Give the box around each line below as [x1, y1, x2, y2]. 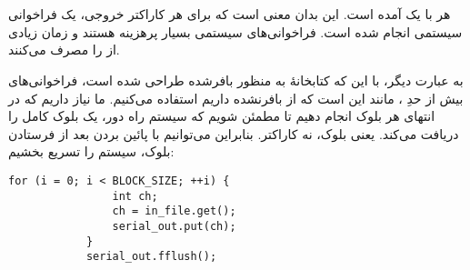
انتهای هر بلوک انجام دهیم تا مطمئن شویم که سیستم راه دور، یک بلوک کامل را [8, 106, 435, 125]
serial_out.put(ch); [112, 219, 236, 233]
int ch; [112, 189, 158, 203]
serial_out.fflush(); [85, 250, 217, 264]
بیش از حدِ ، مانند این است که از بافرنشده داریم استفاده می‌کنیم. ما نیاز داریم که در [8, 88, 464, 107]
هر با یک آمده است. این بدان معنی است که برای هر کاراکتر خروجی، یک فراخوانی [8, 5, 451, 24]
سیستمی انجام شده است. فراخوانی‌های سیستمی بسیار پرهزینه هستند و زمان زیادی [8, 22, 463, 41]
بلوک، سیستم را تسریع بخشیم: [8, 142, 175, 161]
